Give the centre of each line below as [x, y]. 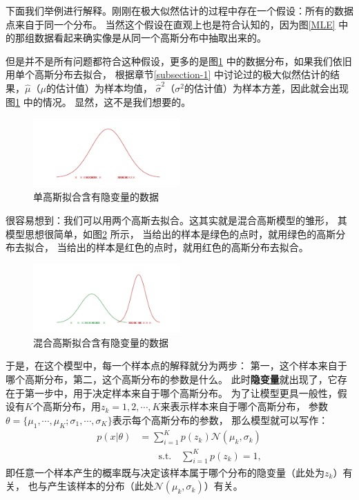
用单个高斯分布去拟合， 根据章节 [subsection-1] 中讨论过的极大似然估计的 [168, 74]
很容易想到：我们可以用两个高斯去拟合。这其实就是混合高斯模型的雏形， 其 [176, 220]
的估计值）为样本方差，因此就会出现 [266, 87]
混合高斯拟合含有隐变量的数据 [101, 342]
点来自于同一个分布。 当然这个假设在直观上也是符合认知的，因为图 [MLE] [171, 24]
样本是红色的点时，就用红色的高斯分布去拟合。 [202, 247]
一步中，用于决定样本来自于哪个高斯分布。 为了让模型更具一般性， [186, 392]
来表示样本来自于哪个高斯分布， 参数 [244, 406]
